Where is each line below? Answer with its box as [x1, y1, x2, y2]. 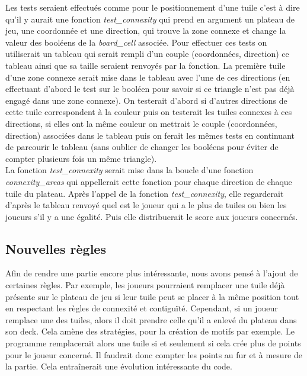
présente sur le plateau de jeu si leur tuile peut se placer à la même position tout [5, 290, 299, 302]
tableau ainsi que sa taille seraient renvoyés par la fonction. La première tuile [5, 59, 286, 71]
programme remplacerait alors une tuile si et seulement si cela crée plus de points [5, 337, 301, 349]
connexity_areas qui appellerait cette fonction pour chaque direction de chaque [5, 175, 292, 187]
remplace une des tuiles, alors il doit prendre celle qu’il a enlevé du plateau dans [5, 313, 297, 326]
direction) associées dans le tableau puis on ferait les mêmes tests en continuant [5, 129, 295, 141]
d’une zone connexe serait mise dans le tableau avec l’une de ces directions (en [5, 71, 290, 83]
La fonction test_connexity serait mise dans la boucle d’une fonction [5, 164, 254, 176]
